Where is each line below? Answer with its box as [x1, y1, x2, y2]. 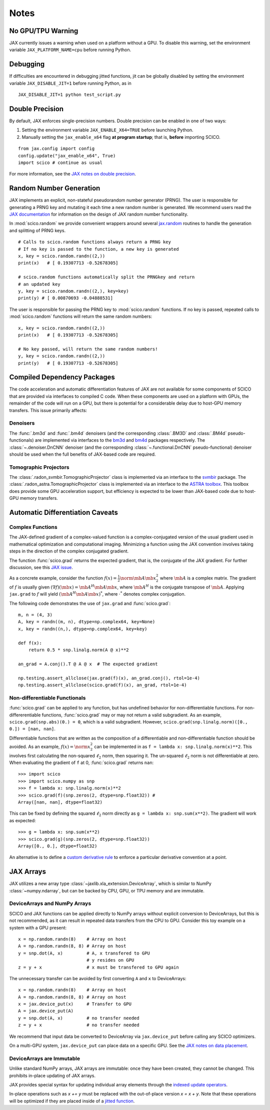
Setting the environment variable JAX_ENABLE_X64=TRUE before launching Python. [21, 127, 193, 133]
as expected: [9, 817, 36, 823]
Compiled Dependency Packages [9, 373, 115, 382]
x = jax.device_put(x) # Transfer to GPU [18, 1001, 132, 1007]
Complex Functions [9, 523, 57, 530]
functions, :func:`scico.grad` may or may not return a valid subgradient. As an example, [41, 712, 222, 718]
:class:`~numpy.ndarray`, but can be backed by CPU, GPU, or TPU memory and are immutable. [9, 887, 204, 893]
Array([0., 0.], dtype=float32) [18, 843, 97, 849]
